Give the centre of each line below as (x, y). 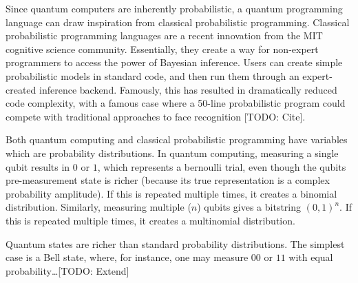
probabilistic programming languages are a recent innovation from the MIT (164, 35)
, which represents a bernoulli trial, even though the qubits (222, 166)
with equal (311, 257)
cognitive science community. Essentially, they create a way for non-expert (162, 49)
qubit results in (38, 166)
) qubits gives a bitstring (249, 207)
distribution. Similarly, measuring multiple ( (98, 207)
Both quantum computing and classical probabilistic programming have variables (177, 139)
